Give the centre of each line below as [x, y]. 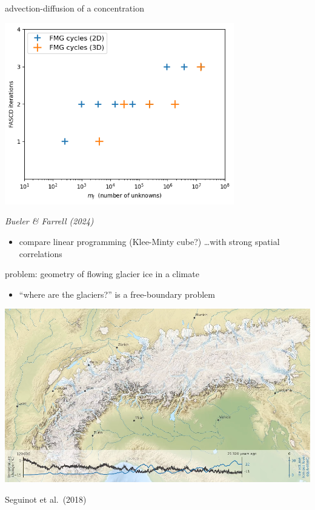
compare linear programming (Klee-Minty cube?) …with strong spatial [149, 241]
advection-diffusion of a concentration [75, 8]
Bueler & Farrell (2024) [49, 221]
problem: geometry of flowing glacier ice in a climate [102, 274]
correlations [41, 253]
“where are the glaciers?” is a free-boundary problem [117, 294]
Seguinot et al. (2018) [46, 499]
